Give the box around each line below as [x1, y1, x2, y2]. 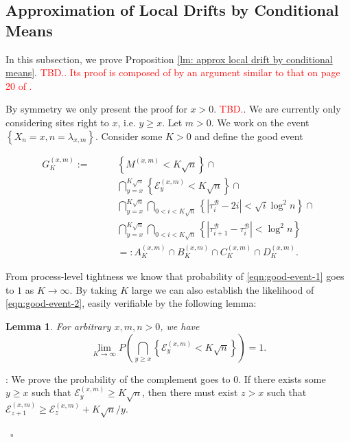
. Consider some [95, 128, 163, 143]
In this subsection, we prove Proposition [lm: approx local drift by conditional [5, 51, 333, 66]
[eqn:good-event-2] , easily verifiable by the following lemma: [5, 296, 257, 310]
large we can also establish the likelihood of [131, 282, 314, 296]
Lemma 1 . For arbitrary [5, 319, 111, 334]
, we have [160, 319, 200, 334]
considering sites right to [5, 115, 109, 129]
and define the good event [194, 128, 303, 143]
